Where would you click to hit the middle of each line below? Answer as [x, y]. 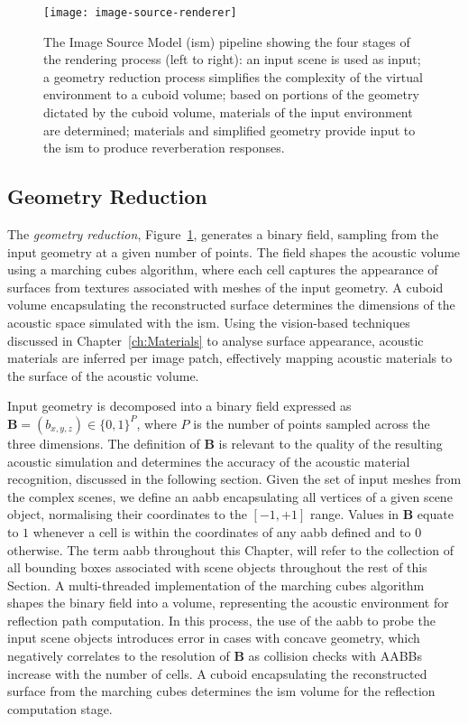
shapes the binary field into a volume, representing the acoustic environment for [228, 603]
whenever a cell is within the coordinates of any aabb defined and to [222, 531]
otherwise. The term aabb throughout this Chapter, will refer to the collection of [231, 549]
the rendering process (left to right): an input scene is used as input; [232, 59]
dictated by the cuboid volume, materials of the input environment [228, 112]
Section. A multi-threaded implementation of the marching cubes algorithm [216, 585]
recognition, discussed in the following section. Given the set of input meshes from [234, 479]
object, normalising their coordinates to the [127, 514]
